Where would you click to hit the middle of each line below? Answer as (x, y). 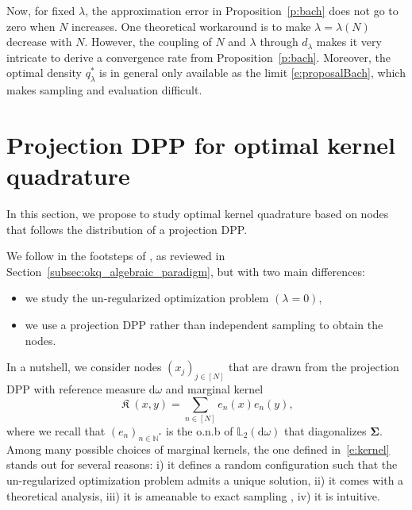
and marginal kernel (214, 389)
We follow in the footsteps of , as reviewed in (116, 256)
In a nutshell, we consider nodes (84, 367)
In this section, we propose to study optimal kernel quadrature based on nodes (198, 214)
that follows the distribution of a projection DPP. (127, 229)
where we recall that (56, 431)
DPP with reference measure (76, 389)
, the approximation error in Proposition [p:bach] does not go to (242, 10)
